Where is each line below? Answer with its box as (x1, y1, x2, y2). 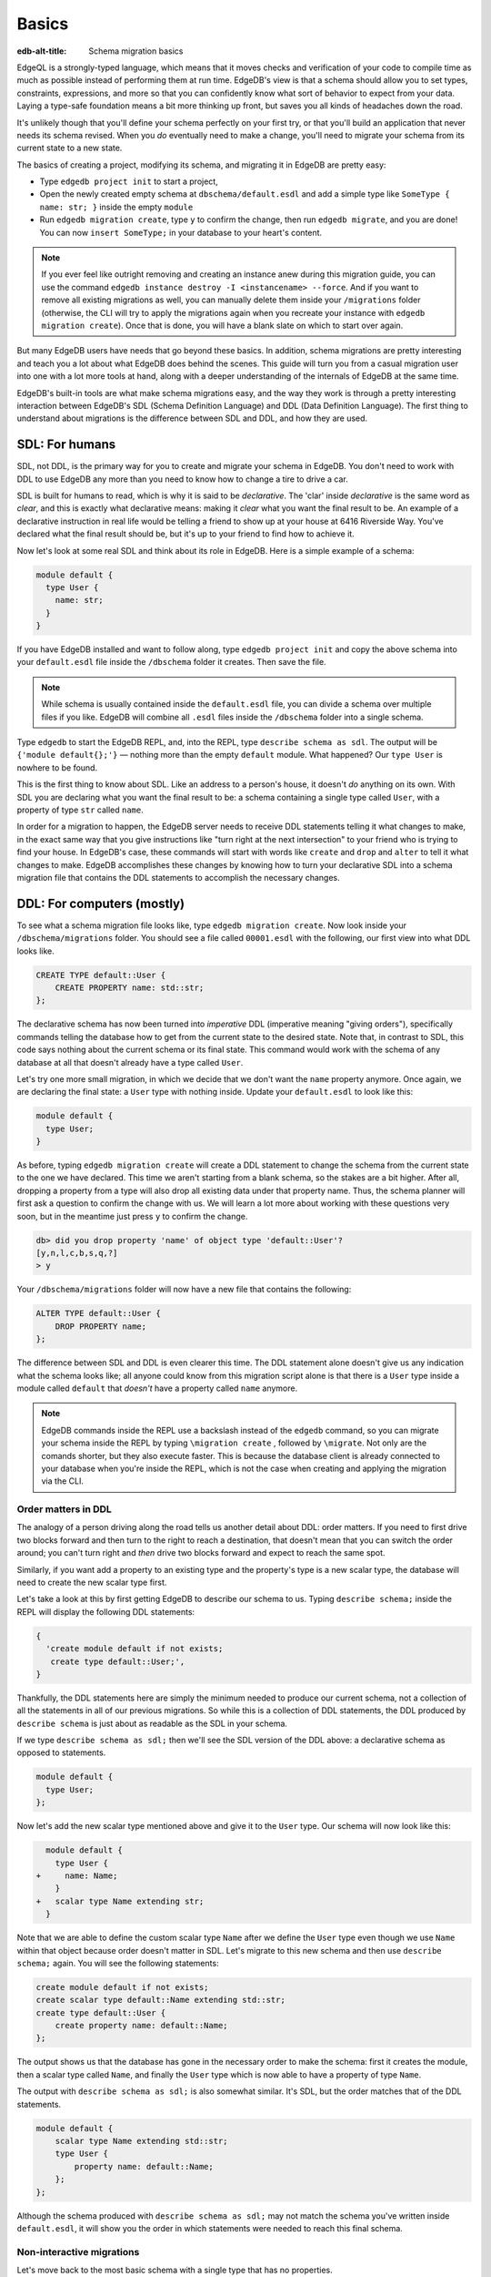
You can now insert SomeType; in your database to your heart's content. (39, 227, 323, 238)
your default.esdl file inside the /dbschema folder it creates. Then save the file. (16, 657, 326, 668)
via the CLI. (41, 1475, 84, 1486)
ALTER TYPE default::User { (35, 1308, 161, 1319)
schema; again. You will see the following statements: (16, 1957, 219, 1968)
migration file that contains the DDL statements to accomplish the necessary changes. (16, 872, 340, 883)
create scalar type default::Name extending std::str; (35, 1995, 286, 2006)
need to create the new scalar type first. (16, 1577, 167, 1588)
